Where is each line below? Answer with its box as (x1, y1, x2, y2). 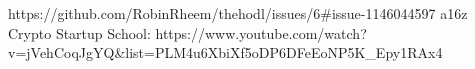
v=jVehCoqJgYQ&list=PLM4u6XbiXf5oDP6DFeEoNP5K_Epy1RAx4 (8, 42, 443, 63)
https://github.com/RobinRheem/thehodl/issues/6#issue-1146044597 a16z (8, 3, 468, 23)
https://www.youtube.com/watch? (155, 22, 367, 43)
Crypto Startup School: (8, 22, 151, 43)
